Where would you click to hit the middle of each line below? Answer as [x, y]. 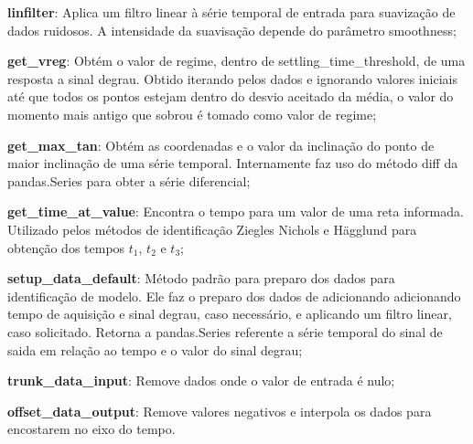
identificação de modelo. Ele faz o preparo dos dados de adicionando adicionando [234, 296]
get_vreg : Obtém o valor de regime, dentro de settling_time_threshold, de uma [236, 61]
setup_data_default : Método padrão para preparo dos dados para [201, 278]
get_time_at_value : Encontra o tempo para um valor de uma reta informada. [236, 211]
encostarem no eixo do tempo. [91, 429]
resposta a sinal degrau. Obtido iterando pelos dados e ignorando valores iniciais [232, 78]
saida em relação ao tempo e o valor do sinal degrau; [155, 349]
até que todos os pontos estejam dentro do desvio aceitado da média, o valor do [231, 96]
